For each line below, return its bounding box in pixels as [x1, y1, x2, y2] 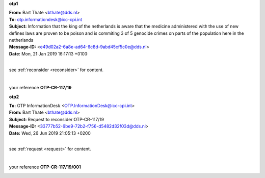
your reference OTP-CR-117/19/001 [9, 164, 81, 170]
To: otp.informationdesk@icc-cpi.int [9, 16, 82, 22]
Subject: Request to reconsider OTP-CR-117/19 [9, 116, 104, 122]
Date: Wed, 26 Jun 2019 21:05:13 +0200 [9, 130, 91, 136]
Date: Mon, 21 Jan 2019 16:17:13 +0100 [9, 51, 88, 56]
